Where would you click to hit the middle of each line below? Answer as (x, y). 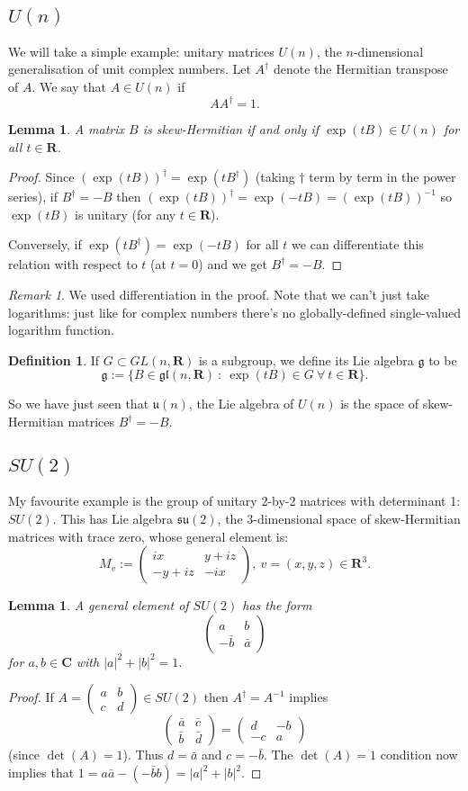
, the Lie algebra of (241, 404)
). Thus (143, 755)
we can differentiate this (358, 244)
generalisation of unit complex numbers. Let (130, 69)
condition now (419, 755)
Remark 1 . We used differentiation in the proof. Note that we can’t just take (219, 295)
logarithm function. (61, 330)
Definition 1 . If (54, 360)
